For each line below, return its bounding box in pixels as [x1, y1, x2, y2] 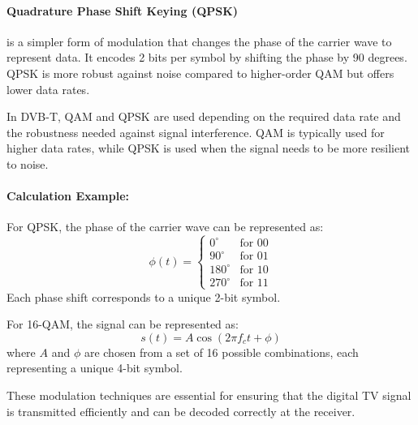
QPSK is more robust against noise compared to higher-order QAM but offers [6, 64, 394, 81]
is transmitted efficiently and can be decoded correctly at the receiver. [6, 402, 356, 419]
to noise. [6, 155, 49, 172]
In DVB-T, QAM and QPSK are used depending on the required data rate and [6, 108, 401, 125]
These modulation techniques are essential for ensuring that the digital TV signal [6, 386, 412, 403]
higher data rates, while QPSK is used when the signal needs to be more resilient [6, 140, 411, 157]
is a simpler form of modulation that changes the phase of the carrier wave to [6, 32, 392, 49]
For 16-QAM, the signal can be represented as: [6, 316, 239, 333]
